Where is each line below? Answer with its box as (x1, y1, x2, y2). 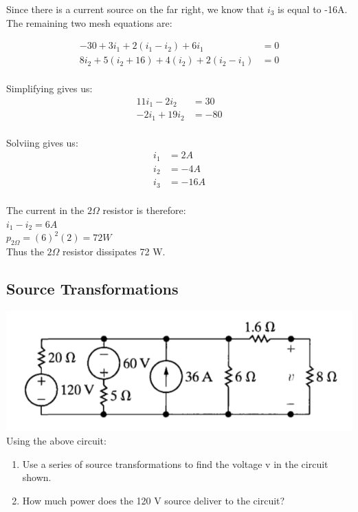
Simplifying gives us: (6, 81, 93, 96)
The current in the (6, 202, 85, 217)
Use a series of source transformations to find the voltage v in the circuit (22, 456, 328, 471)
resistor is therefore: (102, 202, 186, 217)
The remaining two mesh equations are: (6, 15, 172, 30)
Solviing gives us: (6, 135, 78, 149)
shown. (22, 470, 52, 484)
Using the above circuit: (6, 434, 107, 448)
